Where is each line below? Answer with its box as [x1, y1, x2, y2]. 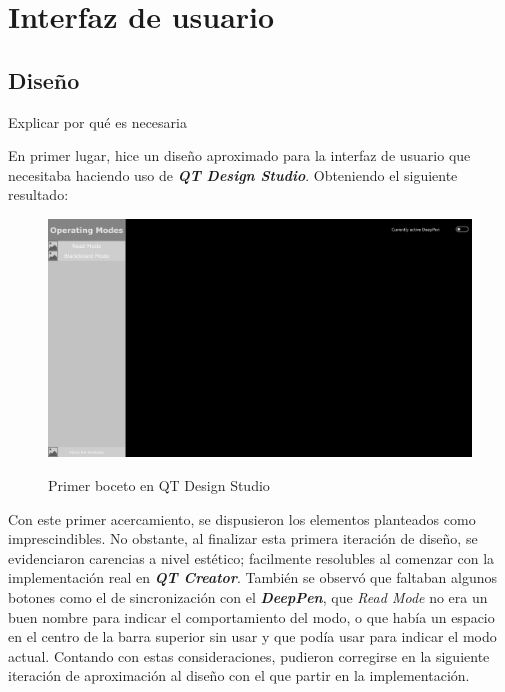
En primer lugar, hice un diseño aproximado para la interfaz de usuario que [8, 145, 471, 166]
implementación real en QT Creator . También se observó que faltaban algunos [8, 567, 497, 588]
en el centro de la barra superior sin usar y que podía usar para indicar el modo [8, 626, 497, 647]
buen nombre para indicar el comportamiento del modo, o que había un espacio [8, 606, 495, 627]
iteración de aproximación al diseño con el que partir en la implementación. [8, 665, 470, 686]
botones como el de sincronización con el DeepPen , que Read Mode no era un [8, 587, 488, 608]
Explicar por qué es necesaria [8, 111, 187, 132]
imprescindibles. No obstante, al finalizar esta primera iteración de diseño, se [8, 528, 478, 549]
